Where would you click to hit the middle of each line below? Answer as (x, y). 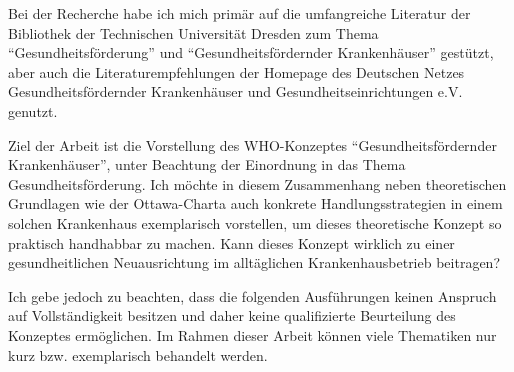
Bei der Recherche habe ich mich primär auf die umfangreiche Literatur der (239, 13)
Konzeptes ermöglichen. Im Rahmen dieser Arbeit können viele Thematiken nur (252, 334)
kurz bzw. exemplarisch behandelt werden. (138, 354)
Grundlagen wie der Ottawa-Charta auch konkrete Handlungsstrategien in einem (255, 203)
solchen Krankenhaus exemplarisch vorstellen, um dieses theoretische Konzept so (255, 222)
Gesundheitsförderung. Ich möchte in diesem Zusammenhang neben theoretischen (257, 183)
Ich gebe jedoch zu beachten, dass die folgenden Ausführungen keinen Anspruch (252, 295)
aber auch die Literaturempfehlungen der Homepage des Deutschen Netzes (236, 71)
